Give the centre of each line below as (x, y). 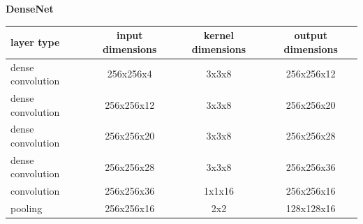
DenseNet (30, 8)
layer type (35, 42)
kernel (219, 35)
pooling (27, 208)
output (311, 35)
